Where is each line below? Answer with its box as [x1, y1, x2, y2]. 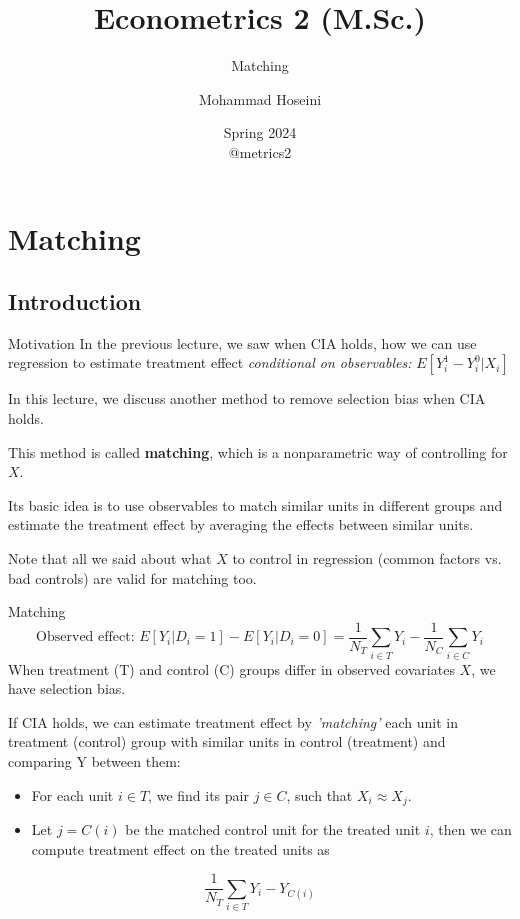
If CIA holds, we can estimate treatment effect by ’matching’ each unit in [8, 711, 458, 732]
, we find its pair [148, 784, 249, 805]
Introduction [8, 286, 142, 317]
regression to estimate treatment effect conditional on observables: [8, 352, 412, 373]
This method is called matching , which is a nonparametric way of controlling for [8, 441, 508, 462]
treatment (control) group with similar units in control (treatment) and [8, 731, 446, 752]
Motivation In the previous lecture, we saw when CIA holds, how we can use [8, 332, 477, 353]
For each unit [31, 784, 114, 805]
